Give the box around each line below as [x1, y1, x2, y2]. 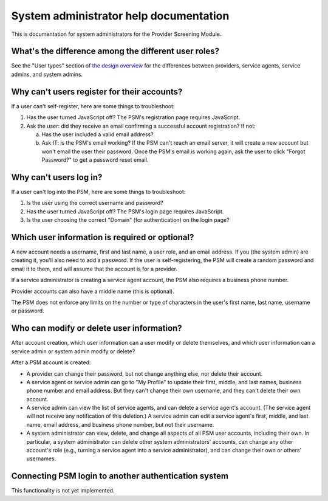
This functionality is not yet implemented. [11, 487, 115, 494]
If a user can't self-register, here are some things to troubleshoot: [11, 102, 175, 109]
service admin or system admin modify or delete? [11, 347, 135, 355]
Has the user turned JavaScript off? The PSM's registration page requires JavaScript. [26, 114, 241, 121]
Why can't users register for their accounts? [11, 86, 183, 97]
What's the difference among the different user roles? [11, 46, 220, 57]
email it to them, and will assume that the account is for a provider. [11, 265, 177, 272]
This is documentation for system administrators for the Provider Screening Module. [11, 30, 222, 38]
